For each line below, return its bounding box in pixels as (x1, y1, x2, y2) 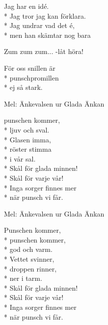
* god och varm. (4, 244, 53, 254)
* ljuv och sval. (4, 124, 50, 135)
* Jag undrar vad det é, (4, 20, 75, 30)
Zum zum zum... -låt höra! (4, 46, 83, 56)
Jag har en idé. (4, 1, 49, 11)
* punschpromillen (4, 72, 59, 82)
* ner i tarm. (4, 273, 42, 283)
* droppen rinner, (4, 263, 57, 273)
